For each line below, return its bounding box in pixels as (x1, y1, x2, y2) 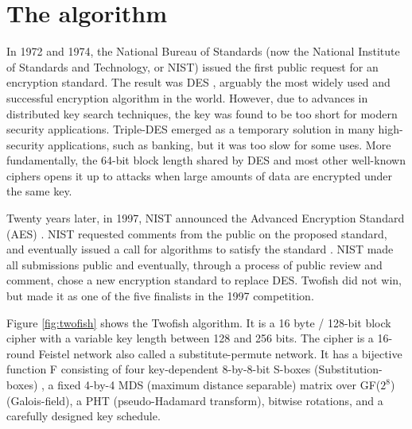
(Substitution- (314, 361, 383, 377)
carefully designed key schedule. (6, 408, 161, 424)
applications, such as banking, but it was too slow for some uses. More (48, 136, 391, 153)
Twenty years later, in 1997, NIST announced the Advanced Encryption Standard (6, 210, 405, 226)
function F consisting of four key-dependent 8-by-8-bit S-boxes (6, 361, 311, 377)
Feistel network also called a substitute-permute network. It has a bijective (38, 345, 402, 361)
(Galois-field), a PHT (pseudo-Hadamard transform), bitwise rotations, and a (6, 392, 383, 408)
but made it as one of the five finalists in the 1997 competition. (6, 288, 314, 304)
